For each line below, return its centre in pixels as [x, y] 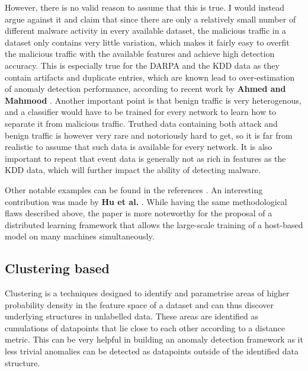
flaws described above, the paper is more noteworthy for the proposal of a [139, 213]
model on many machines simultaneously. [80, 236]
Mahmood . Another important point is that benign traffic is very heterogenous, [153, 100]
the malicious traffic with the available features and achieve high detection [140, 54]
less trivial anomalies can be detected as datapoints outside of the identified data [152, 351]
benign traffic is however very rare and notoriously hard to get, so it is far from [149, 135]
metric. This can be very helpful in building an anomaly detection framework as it [154, 339]
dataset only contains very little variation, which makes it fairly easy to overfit [147, 42]
